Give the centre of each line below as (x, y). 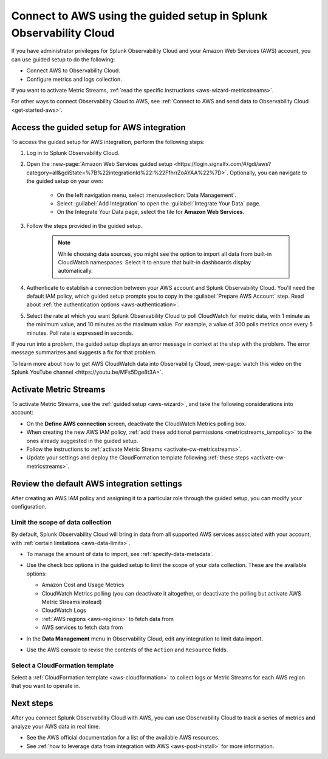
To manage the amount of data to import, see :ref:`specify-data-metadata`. (120, 554)
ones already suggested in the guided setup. (82, 441)
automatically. (76, 271)
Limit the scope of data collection (61, 522)
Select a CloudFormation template (63, 665)
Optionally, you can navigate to (268, 173)
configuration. (29, 507)
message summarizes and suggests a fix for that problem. (84, 352)
